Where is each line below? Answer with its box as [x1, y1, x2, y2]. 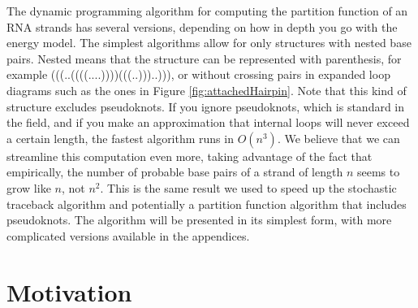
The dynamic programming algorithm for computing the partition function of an [6, 2, 408, 19]
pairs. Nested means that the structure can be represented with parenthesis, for [6, 50, 402, 67]
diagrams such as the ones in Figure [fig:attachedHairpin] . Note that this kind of [6, 81, 407, 98]
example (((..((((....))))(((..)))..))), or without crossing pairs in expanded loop [6, 66, 390, 83]
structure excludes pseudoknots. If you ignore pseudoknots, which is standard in [6, 98, 405, 115]
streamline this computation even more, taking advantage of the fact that [6, 147, 373, 164]
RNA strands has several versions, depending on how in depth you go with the [6, 18, 398, 35]
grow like [6, 179, 51, 196]
